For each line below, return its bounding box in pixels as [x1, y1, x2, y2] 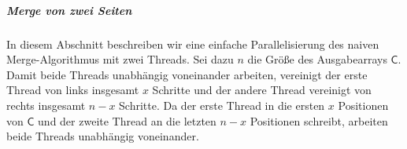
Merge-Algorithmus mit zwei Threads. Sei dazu [6, 51, 234, 67]
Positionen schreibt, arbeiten [250, 112, 388, 129]
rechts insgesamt [6, 96, 86, 113]
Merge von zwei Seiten [6, 2, 132, 18]
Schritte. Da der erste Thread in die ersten [119, 96, 325, 113]
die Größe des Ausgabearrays [247, 51, 387, 67]
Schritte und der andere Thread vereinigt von [152, 82, 372, 98]
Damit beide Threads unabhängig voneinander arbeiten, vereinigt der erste [6, 66, 368, 82]
